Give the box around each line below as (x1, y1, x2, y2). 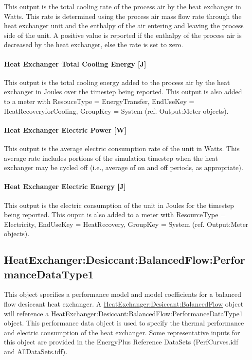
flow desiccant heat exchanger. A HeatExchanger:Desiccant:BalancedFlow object (4, 299, 244, 309)
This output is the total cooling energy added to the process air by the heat (4, 77, 230, 87)
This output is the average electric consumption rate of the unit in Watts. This (4, 143, 240, 153)
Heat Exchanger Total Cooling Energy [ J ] (4, 58, 146, 69)
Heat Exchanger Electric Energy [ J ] (4, 181, 126, 191)
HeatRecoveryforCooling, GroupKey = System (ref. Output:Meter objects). (4, 105, 229, 116)
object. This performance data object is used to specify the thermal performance (4, 318, 244, 328)
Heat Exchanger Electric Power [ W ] (4, 124, 127, 135)
